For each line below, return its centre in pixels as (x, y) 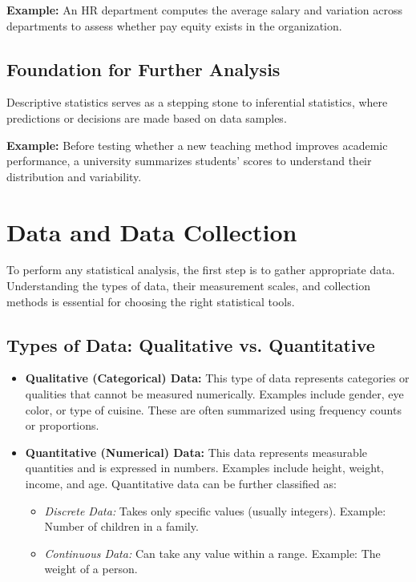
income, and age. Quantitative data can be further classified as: (181, 484)
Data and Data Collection (152, 231)
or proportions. (62, 425)
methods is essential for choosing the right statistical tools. (151, 301)
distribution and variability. (74, 176)
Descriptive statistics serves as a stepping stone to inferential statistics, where (197, 102)
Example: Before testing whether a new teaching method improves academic (197, 145)
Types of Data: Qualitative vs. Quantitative (191, 344)
